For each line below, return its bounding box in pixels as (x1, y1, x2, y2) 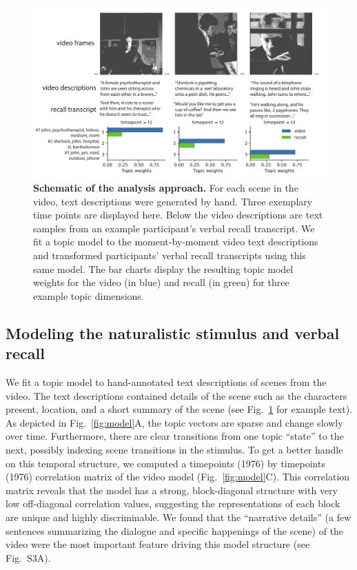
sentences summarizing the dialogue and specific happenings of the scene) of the (6, 523, 344, 538)
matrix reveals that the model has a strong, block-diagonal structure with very (6, 482, 338, 497)
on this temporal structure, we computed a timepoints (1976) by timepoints (6, 456, 325, 470)
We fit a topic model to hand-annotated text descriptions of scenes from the (6, 375, 327, 389)
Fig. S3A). (6, 550, 51, 564)
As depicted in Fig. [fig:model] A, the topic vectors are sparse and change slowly (6, 415, 343, 429)
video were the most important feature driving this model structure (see (6, 537, 310, 551)
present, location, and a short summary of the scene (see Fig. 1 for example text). (6, 402, 353, 416)
